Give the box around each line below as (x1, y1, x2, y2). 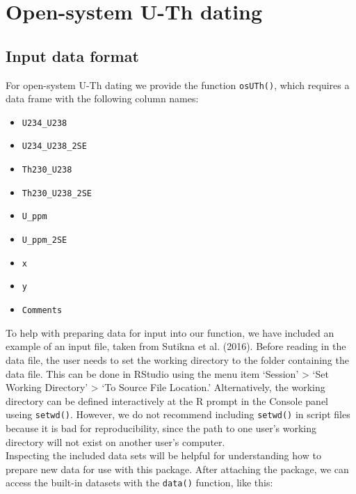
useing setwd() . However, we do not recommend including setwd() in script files (6, 407, 350, 422)
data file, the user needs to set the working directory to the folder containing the (6, 352, 349, 367)
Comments (22, 305, 63, 316)
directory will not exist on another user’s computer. (6, 434, 225, 449)
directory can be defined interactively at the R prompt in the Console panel (6, 393, 328, 408)
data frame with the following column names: (6, 91, 199, 106)
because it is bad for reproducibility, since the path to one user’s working (6, 420, 317, 435)
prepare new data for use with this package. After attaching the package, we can (6, 461, 349, 476)
